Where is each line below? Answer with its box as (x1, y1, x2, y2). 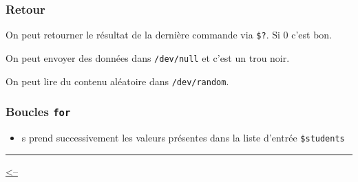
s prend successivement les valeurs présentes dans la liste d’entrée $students (21, 130, 345, 144)
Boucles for (6, 103, 71, 120)
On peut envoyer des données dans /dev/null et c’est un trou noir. (6, 50, 290, 65)
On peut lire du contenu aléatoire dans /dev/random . (6, 73, 229, 88)
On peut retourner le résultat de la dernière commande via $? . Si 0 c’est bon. (6, 27, 332, 42)
